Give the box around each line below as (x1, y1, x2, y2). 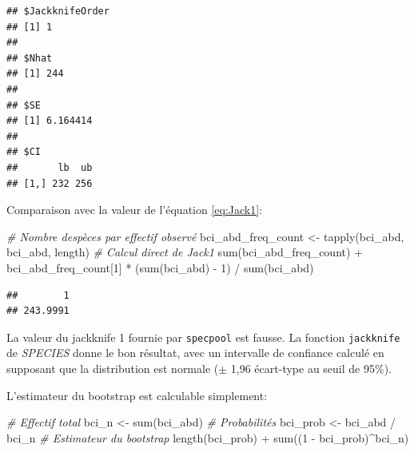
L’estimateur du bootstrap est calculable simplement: (6, 387, 268, 403)
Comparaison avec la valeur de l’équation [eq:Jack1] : (6, 201, 263, 218)
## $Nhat (6, 52, 53, 64)
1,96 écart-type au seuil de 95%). (230, 359, 392, 376)
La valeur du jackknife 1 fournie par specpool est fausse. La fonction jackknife (6, 328, 400, 345)
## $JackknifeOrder (6, 6, 109, 17)
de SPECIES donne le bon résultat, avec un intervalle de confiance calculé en (6, 344, 384, 361)
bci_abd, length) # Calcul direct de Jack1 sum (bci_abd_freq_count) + (6, 244, 363, 260)
